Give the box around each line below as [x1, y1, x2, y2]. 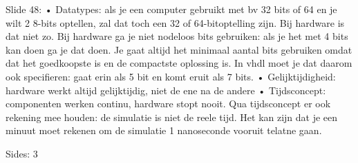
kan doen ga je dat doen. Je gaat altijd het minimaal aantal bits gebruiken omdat [6, 42, 352, 56]
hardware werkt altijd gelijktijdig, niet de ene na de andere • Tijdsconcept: [6, 83, 326, 97]
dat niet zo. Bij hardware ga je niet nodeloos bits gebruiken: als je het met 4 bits [6, 29, 348, 43]
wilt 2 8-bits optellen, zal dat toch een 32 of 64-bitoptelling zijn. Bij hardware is [6, 15, 345, 30]
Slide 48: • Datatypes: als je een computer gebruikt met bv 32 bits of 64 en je [6, 2, 337, 16]
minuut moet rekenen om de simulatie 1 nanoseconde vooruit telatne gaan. [6, 123, 322, 138]
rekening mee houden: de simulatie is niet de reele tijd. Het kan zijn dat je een [6, 109, 338, 124]
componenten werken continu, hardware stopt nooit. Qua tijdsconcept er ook [6, 96, 331, 111]
